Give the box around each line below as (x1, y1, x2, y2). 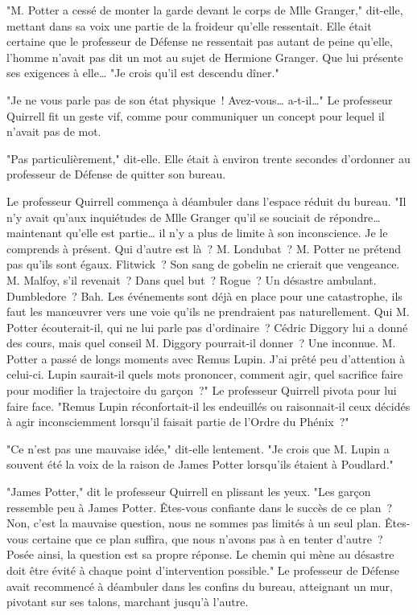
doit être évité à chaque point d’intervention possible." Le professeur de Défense (6, 562, 399, 578)
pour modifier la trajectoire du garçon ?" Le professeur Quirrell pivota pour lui (6, 382, 397, 399)
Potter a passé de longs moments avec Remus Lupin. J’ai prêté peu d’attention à (6, 350, 406, 367)
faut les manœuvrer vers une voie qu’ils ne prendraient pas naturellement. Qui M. (6, 303, 410, 320)
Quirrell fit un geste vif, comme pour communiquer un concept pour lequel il (6, 107, 385, 124)
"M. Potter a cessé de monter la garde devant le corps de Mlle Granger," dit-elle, (6, 2, 403, 18)
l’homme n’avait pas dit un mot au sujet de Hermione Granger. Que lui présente (6, 48, 403, 65)
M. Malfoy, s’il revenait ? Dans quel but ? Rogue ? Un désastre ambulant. (6, 271, 377, 288)
